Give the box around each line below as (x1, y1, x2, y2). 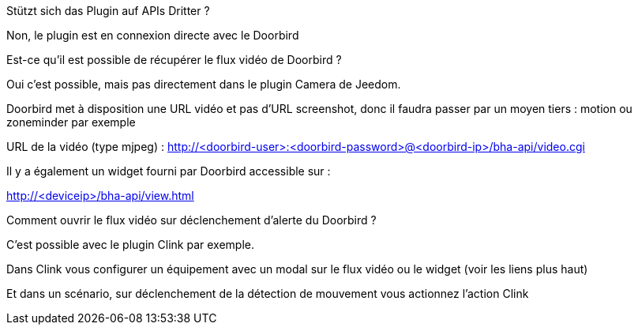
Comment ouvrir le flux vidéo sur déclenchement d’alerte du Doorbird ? (6, 213, 377, 227)
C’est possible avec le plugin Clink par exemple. (6, 238, 254, 251)
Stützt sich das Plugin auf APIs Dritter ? (6, 4, 210, 17)
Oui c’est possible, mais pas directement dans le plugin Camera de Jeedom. (6, 77, 401, 91)
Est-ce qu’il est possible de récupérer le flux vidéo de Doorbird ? (6, 53, 342, 66)
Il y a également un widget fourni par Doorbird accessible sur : (6, 164, 331, 178)
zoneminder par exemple (6, 115, 136, 129)
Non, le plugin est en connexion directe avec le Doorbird (6, 28, 299, 42)
